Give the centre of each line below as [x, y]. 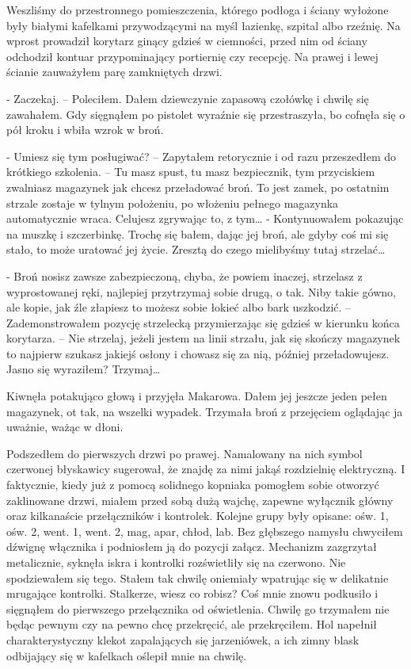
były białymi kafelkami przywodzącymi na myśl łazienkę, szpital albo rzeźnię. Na [204, 25]
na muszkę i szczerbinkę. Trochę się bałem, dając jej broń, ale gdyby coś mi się [198, 233]
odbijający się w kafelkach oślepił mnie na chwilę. [127, 655]
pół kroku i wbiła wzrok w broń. [85, 130]
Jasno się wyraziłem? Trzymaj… [84, 369]
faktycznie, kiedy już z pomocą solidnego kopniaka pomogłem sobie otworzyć [193, 485]
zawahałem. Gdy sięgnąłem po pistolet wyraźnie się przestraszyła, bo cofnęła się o [206, 114]
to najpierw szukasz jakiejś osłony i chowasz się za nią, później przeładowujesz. [198, 353]
